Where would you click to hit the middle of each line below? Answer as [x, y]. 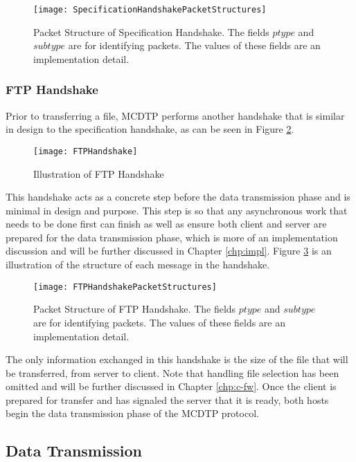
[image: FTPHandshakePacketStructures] [125, 287]
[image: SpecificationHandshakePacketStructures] [150, 10]
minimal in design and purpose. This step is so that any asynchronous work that [177, 210]
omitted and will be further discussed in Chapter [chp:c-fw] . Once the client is [171, 386]
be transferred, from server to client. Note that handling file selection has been [172, 372]
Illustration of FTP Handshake [99, 173]
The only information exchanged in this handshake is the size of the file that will [177, 359]
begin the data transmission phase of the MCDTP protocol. [132, 413]
